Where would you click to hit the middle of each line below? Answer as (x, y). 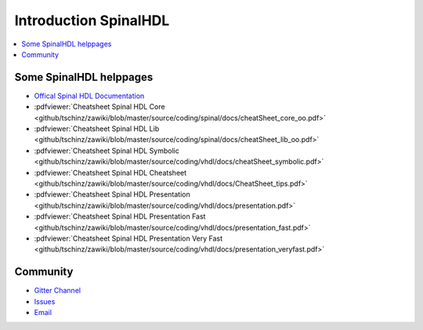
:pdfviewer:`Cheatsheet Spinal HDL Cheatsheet (110, 172)
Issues (45, 301)
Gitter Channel (58, 291)
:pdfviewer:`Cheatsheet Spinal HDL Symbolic (107, 150)
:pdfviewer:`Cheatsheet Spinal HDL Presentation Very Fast (128, 238)
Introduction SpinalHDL (92, 20)
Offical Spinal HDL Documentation (89, 96)
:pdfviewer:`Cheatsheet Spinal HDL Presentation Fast (120, 216)
